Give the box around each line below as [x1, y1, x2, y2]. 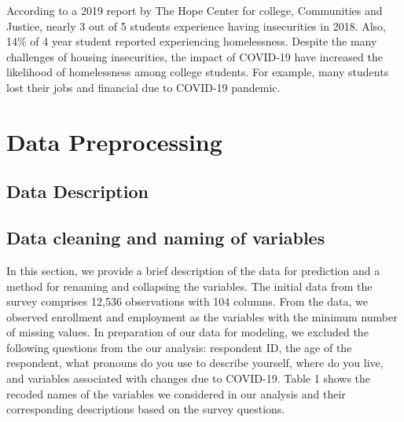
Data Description [6, 179, 149, 204]
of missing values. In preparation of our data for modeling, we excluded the [6, 324, 369, 340]
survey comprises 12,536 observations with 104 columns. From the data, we [6, 293, 369, 310]
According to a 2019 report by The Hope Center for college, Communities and [6, 2, 383, 18]
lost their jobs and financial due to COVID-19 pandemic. [6, 79, 281, 95]
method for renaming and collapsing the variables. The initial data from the [6, 277, 373, 294]
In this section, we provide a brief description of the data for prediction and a [6, 262, 380, 278]
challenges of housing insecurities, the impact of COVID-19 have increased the [6, 48, 383, 64]
